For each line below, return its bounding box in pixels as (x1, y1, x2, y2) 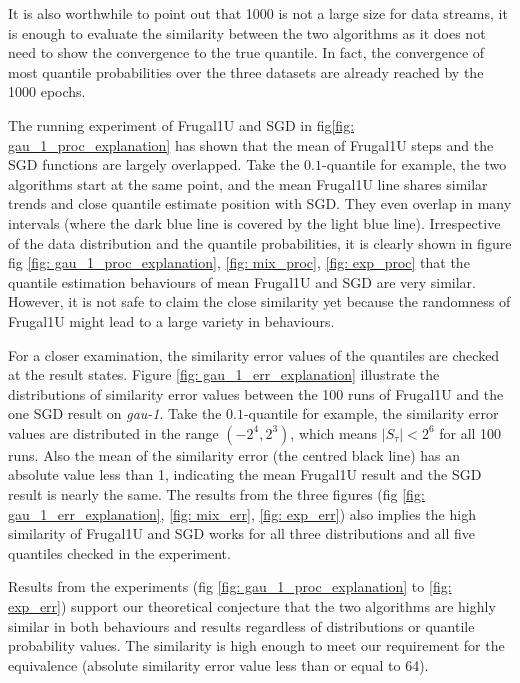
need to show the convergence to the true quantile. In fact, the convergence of (8, 42, 485, 63)
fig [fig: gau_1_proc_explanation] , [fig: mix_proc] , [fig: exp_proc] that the (8, 252, 470, 273)
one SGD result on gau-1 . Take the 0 (8, 403, 234, 424)
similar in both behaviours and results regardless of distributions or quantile (8, 615, 475, 636)
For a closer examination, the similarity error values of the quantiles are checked (8, 344, 500, 365)
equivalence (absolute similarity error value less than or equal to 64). (8, 654, 429, 675)
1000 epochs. (8, 81, 86, 102)
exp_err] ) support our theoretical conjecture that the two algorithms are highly (8, 596, 496, 617)
